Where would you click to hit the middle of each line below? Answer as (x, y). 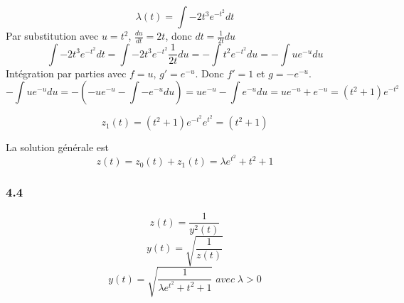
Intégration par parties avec (66, 73)
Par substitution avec (52, 35)
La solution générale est (58, 147)
